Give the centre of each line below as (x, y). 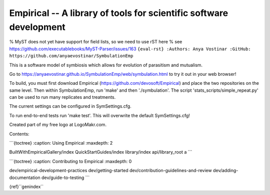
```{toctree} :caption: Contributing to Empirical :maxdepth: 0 (70, 161)
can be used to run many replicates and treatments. (62, 97)
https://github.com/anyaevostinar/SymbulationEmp (71, 56)
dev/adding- (225, 171)
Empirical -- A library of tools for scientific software (119, 13)
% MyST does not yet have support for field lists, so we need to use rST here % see (96, 42)
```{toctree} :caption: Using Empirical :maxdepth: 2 (61, 143)
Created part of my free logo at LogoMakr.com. (58, 125)
